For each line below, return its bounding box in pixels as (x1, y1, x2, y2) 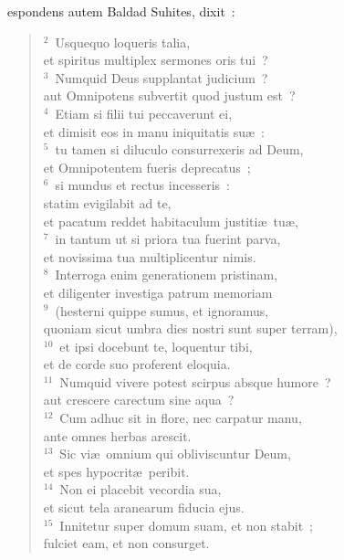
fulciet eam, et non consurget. (43, 534, 210, 553)
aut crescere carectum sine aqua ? (43, 390, 235, 409)
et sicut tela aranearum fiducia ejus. (43, 498, 245, 517)
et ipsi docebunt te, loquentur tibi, (59, 336, 253, 355)
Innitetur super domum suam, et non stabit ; (59, 515, 313, 534)
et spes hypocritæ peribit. (43, 461, 190, 481)
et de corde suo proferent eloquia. (43, 354, 231, 374)
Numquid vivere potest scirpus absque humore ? (59, 372, 331, 391)
